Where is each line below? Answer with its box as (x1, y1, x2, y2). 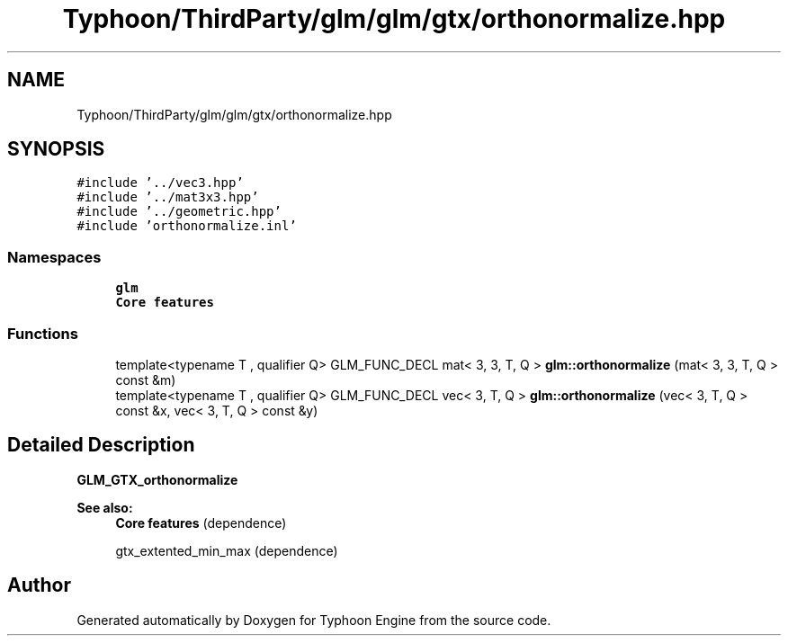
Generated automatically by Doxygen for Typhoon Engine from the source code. (76, 612, 551, 628)
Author (7, 574, 71, 597)
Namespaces (7, 247, 102, 266)
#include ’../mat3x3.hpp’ (76, 190, 259, 205)
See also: (76, 499, 133, 515)
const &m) (115, 371, 176, 388)
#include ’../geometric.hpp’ (76, 204, 282, 219)
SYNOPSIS (7, 138, 105, 161)
